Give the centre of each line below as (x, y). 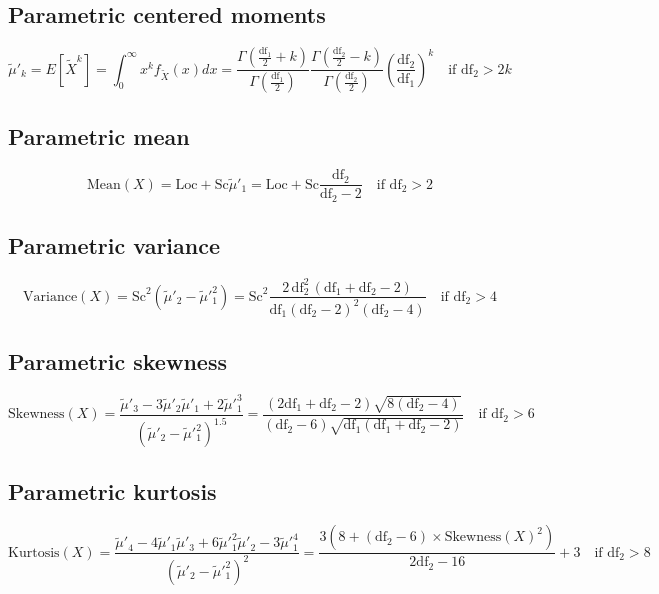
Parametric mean (99, 136)
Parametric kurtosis (112, 491)
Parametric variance (114, 245)
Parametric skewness (117, 361)
